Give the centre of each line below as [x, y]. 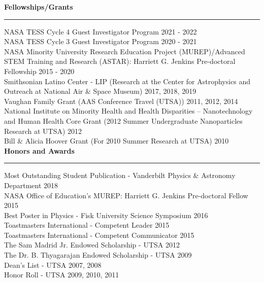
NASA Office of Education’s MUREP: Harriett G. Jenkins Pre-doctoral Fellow [126, 195]
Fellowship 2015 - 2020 [39, 71]
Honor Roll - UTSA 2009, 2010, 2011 [62, 275]
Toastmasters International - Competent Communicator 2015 [99, 235]
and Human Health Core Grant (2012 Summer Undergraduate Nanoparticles [123, 120]
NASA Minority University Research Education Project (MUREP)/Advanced [125, 51]
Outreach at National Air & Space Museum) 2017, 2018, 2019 [100, 91]
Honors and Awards [39, 150]
